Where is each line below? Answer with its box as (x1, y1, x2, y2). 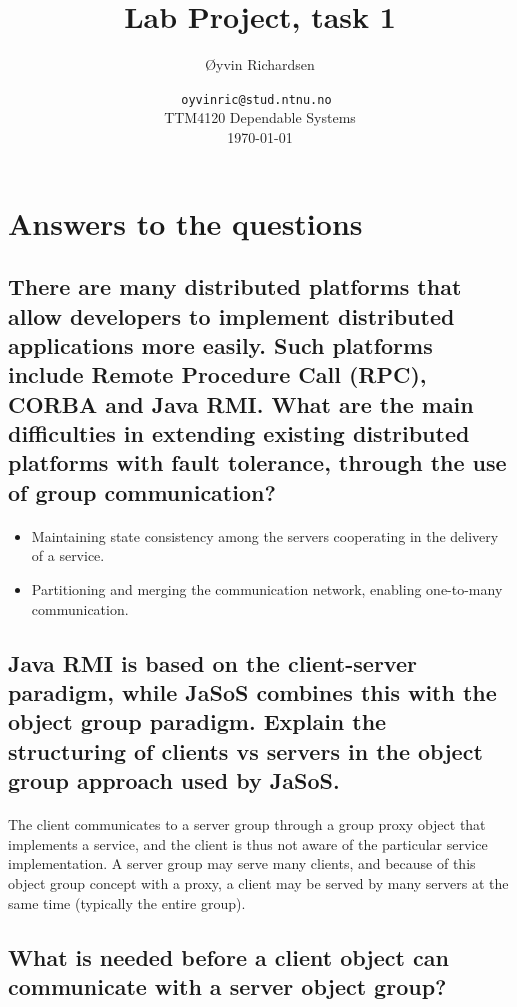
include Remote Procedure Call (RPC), (8, 359, 427, 390)
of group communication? (8, 476, 276, 507)
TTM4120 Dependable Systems (164, 107, 356, 128)
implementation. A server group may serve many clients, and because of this (8, 853, 476, 874)
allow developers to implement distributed (8, 300, 455, 331)
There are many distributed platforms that (8, 271, 462, 302)
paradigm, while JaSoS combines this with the (8, 677, 497, 708)
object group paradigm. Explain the (8, 706, 387, 737)
